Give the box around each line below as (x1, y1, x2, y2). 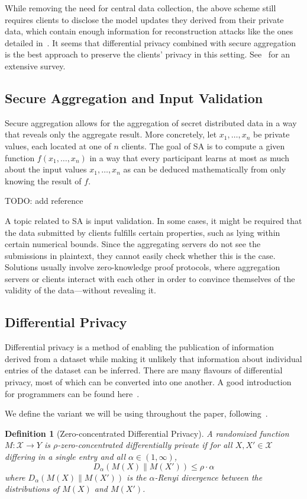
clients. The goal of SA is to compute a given (121, 139, 285, 152)
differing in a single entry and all (5, 450, 125, 463)
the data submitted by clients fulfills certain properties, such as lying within (5, 226, 280, 238)
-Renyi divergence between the (154, 471, 263, 483)
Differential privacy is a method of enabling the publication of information (5, 341, 274, 353)
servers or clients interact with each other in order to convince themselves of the (5, 272, 295, 284)
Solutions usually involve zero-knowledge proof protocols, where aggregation (5, 261, 280, 273)
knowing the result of (5, 174, 82, 187)
